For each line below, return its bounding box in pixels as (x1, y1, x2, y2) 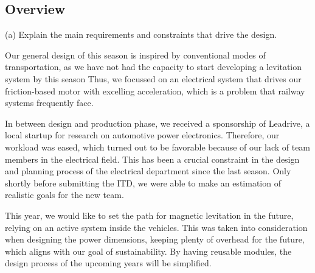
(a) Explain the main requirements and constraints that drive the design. (5, 28, 277, 41)
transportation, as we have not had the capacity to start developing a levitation (5, 60, 302, 73)
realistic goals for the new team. (5, 188, 124, 201)
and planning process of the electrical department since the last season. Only (5, 165, 291, 177)
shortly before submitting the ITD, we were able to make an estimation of (5, 176, 281, 189)
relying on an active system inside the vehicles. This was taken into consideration (5, 221, 308, 233)
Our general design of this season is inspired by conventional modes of (5, 48, 266, 61)
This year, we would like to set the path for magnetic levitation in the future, (5, 208, 294, 221)
